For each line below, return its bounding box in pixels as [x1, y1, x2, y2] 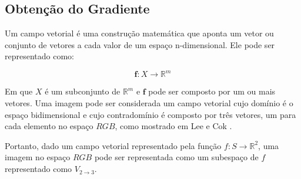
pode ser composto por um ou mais [148, 85, 276, 97]
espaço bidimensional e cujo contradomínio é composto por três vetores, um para [5, 108, 296, 120]
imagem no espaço [5, 151, 71, 163]
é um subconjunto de [45, 85, 121, 97]
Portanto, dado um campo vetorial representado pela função [5, 139, 222, 151]
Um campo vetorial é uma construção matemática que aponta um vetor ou [5, 27, 274, 39]
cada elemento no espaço [5, 120, 93, 132]
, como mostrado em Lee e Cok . [115, 120, 232, 132]
